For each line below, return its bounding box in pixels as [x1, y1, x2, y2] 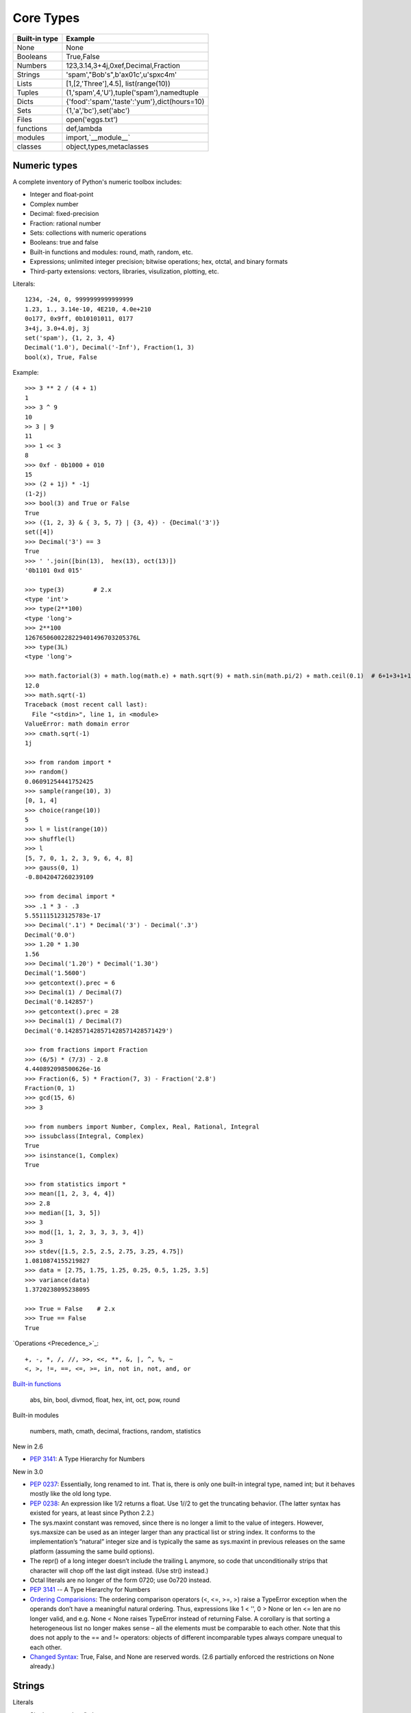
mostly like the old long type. [29, 1490, 112, 1498]
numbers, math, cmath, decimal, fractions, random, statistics [29, 1427, 201, 1435]
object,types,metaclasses [66, 141, 149, 151]
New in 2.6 [12, 1442, 44, 1451]
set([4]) [25, 528, 54, 536]
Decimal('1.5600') [25, 970, 87, 977]
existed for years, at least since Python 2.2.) [29, 1509, 154, 1517]
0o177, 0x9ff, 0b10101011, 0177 [25, 315, 134, 323]
